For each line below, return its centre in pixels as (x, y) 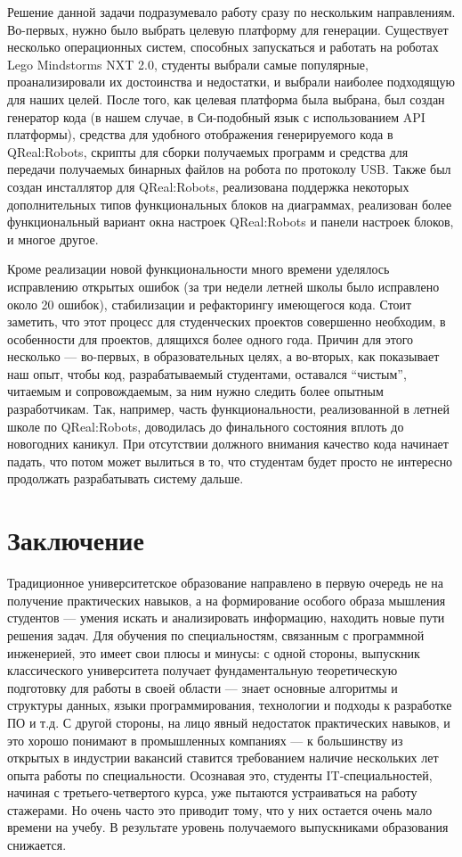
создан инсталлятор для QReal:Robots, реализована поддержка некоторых (208, 186)
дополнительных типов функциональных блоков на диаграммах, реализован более (230, 204)
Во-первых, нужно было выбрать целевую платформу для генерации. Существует (228, 29)
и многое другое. (53, 239)
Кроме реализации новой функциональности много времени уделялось (199, 269)
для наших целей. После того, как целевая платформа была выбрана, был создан (226, 99)
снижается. (37, 845)
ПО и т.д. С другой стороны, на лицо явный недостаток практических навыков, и (229, 722)
